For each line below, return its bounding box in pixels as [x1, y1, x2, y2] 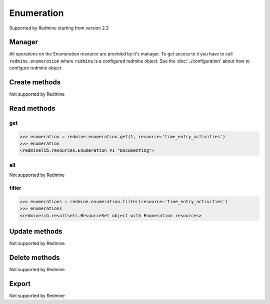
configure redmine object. [9, 65, 63, 71]
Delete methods [9, 253, 60, 262]
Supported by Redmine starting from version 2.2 [9, 25, 109, 31]
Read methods [9, 104, 56, 112]
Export [9, 280, 31, 288]
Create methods [9, 78, 61, 87]
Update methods [9, 227, 62, 236]
